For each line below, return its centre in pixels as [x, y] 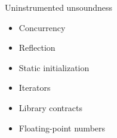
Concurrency [42, 27]
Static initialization [54, 67]
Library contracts [50, 107]
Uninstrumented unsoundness [59, 7]
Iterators [35, 88]
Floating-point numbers [62, 128]
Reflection [37, 47]
